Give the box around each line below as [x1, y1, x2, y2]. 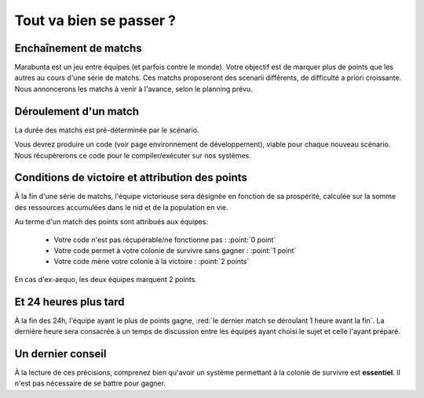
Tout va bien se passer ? [14, 12, 177, 29]
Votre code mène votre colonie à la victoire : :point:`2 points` [53, 257, 250, 266]
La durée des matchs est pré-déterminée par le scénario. [14, 125, 199, 135]
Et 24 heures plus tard [14, 295, 125, 309]
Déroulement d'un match [14, 104, 140, 118]
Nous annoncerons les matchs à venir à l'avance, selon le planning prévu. [14, 84, 253, 93]
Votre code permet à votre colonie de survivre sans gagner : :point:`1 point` [53, 246, 297, 255]
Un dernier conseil [14, 347, 107, 360]
